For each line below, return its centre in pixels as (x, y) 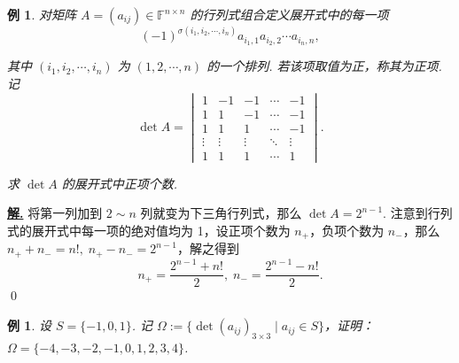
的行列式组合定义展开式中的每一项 (289, 14)
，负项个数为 (347, 230)
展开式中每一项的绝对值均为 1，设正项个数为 (161, 230)
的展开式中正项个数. (120, 183)
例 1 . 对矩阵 (42, 14)
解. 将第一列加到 (55, 213)
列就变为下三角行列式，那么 (221, 213)
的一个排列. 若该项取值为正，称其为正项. (324, 66)
